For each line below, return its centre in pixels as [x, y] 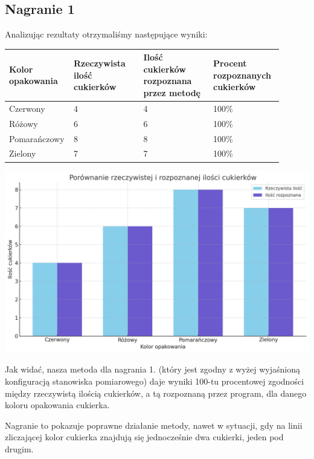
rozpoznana [168, 81]
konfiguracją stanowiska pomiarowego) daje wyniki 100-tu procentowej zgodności [155, 381]
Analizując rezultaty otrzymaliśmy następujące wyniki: [106, 34]
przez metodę [172, 93]
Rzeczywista [99, 63]
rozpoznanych [242, 75]
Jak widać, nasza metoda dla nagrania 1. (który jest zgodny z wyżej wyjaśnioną [152, 369]
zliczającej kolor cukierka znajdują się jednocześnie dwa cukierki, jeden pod [144, 437]
